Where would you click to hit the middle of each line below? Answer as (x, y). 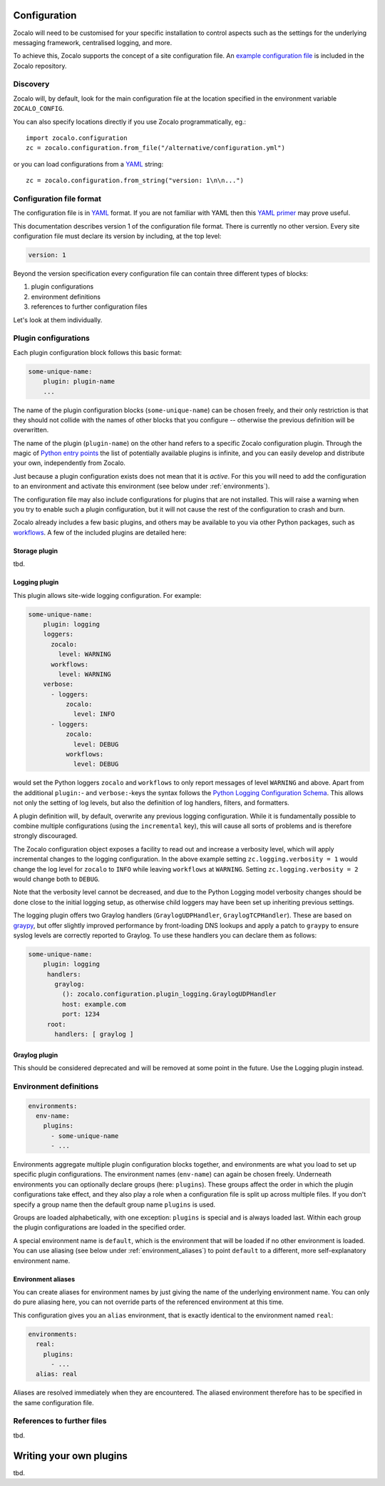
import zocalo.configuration (77, 138)
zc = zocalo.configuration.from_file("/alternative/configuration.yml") (155, 148)
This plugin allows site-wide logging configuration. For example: (107, 595)
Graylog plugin (36, 1054)
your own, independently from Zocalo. (70, 463)
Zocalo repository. (40, 66)
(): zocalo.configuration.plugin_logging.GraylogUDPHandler (169, 994)
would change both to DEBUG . (56, 879)
